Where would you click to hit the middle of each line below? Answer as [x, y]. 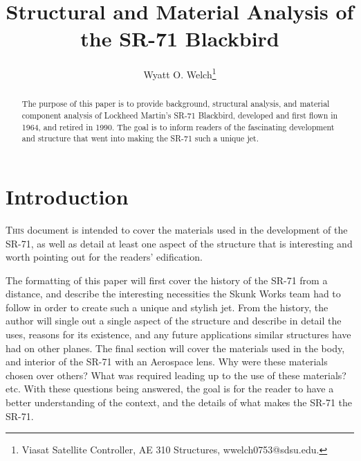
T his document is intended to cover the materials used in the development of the [177, 229]
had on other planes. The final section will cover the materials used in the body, [175, 348]
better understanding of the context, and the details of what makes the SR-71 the [179, 402]
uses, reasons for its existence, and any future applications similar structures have [178, 334]
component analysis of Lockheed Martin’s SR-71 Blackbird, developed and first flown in [180, 115]
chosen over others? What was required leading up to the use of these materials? [176, 375]
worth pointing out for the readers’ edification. [104, 257]
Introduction [67, 196]
